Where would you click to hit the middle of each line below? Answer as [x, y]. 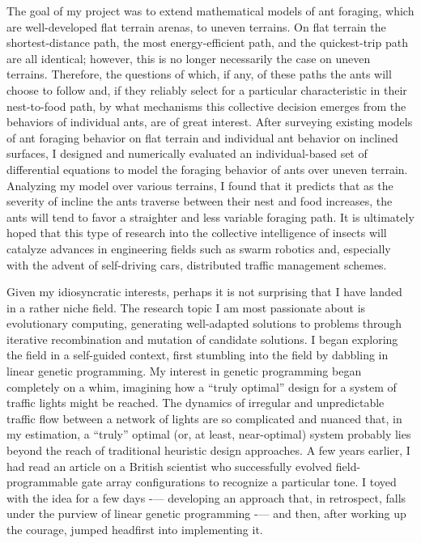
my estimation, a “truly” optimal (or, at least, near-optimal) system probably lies [209, 434]
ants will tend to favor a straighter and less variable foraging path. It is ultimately [210, 216]
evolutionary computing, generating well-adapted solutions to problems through [204, 323]
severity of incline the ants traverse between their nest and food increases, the [200, 201]
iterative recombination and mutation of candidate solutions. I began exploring [202, 339]
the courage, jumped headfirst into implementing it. [135, 529]
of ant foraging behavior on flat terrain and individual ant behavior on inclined [202, 137]
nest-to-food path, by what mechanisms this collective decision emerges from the [206, 106]
